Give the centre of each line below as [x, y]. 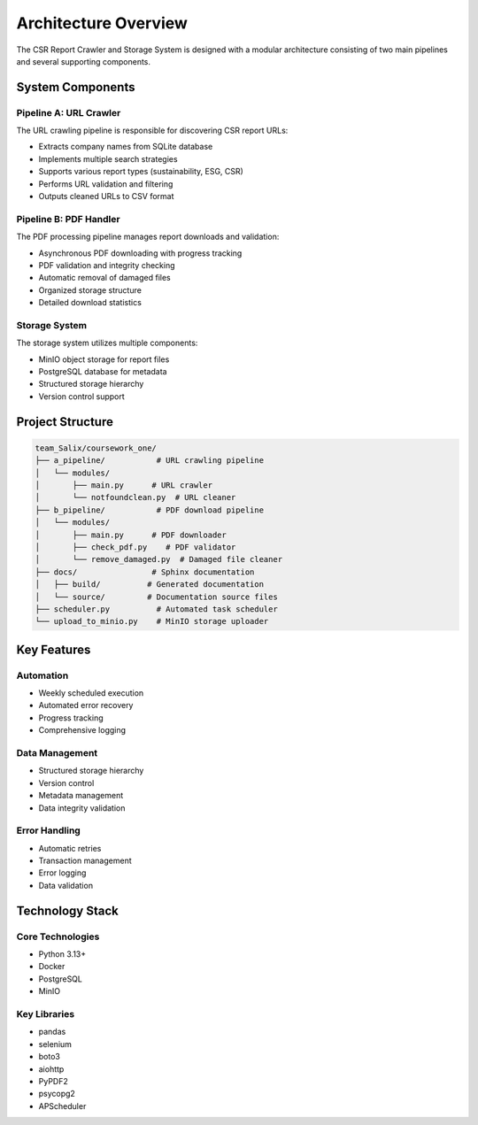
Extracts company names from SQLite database [126, 147]
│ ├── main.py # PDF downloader [131, 535]
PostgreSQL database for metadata [103, 372]
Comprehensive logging [82, 730]
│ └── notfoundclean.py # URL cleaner [135, 497]
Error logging [62, 873]
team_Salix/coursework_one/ [96, 448]
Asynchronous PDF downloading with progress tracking [140, 253]
